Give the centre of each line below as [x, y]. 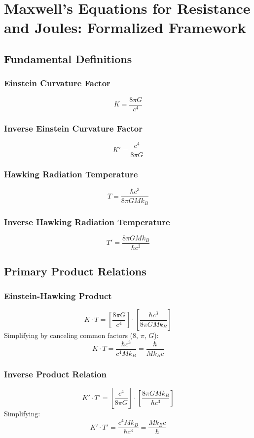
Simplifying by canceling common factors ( [69, 335]
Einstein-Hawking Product [58, 295]
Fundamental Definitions [68, 58]
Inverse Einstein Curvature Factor [73, 128]
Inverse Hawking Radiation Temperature [87, 221]
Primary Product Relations [75, 271]
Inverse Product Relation [55, 374]
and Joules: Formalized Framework [125, 27]
